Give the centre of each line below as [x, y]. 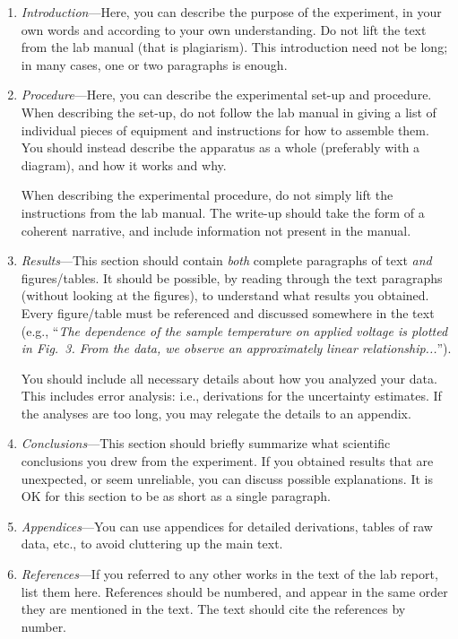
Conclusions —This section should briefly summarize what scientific [206, 443]
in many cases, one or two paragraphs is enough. [154, 64]
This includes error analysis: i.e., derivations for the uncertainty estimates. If [231, 396]
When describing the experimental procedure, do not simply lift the [207, 195]
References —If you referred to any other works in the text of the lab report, [229, 574]
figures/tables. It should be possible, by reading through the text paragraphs [232, 277]
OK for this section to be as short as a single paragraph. [176, 496]
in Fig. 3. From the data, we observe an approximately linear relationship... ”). [236, 348]
